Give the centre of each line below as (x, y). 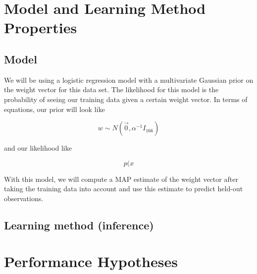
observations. (24, 198)
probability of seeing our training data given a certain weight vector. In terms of (126, 99)
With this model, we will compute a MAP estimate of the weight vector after (121, 179)
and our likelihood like (38, 148)
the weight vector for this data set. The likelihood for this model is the (111, 89)
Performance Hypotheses (91, 261)
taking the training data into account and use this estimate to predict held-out (124, 189)
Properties (41, 27)
